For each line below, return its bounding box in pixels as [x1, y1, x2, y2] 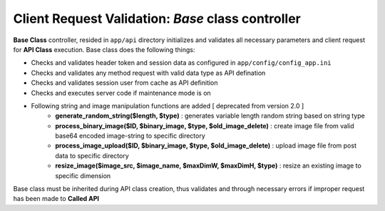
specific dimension [55, 171, 111, 180]
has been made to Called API [13, 195, 100, 203]
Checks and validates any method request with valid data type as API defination [31, 68, 266, 77]
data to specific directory [55, 151, 130, 160]
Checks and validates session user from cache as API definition [31, 78, 218, 87]
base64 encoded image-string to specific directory [55, 132, 206, 140]
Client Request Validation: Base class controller [13, 11, 301, 26]
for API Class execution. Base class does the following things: [13, 45, 195, 53]
